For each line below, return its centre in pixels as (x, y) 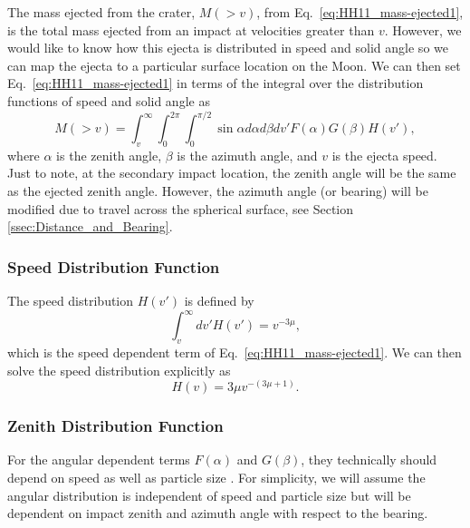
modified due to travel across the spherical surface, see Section (181, 208)
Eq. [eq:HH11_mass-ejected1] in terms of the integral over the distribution (216, 83)
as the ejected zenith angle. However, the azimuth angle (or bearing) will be (218, 191)
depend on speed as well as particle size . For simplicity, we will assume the (216, 477)
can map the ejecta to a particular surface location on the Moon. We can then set (234, 65)
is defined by (219, 301)
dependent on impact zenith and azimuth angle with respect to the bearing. (218, 513)
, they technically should (369, 460)
